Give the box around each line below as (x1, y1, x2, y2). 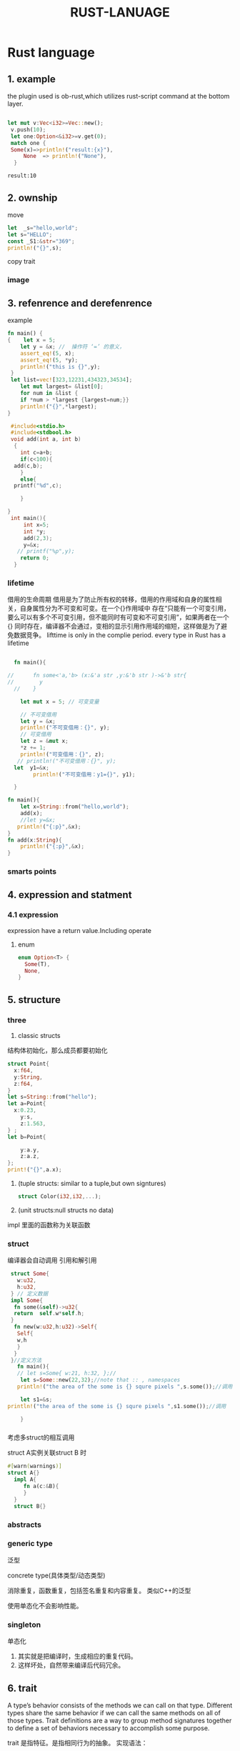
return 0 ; (20, 554, 50, 562)
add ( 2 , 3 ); (23, 534, 53, 542)
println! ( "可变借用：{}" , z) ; (20, 751, 105, 758)
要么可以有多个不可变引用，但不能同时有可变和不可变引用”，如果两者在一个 (7, 613, 230, 622)
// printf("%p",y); (16, 548, 75, 555)
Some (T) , (24, 960, 51, 968)
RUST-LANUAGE (70, 4, 170, 21)
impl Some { (10, 1297, 43, 1304)
